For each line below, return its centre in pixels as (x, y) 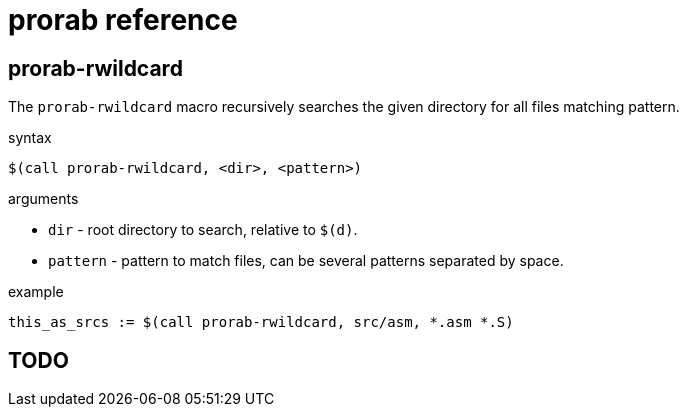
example (36, 292)
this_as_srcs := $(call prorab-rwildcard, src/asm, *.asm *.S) (261, 322)
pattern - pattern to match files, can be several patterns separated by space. (306, 261)
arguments (43, 199)
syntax (30, 138)
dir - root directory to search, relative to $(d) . (203, 230)
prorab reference (123, 20)
